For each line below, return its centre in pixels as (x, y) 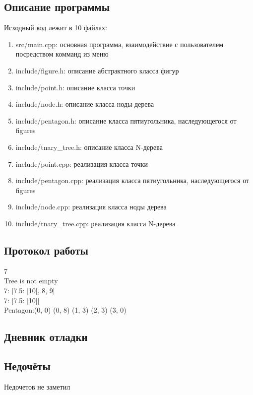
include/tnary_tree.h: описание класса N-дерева (89, 147)
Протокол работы (46, 250)
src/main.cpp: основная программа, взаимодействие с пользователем (120, 44)
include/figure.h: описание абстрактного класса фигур (97, 70)
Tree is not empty (31, 281)
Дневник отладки (46, 337)
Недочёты (27, 365)
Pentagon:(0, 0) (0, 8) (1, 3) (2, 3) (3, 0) (65, 310)
